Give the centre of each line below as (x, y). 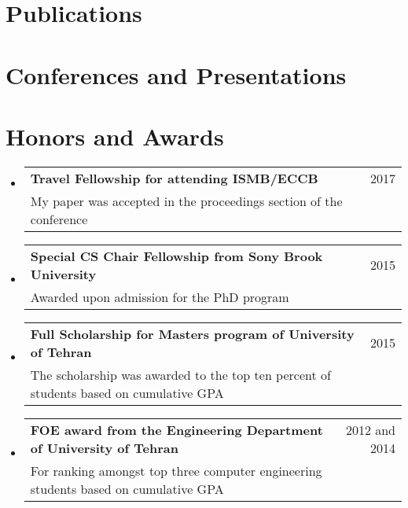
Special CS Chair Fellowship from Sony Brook (176, 256)
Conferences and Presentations (176, 74)
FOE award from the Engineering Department (176, 429)
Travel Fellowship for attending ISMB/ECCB (174, 178)
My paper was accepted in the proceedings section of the (186, 201)
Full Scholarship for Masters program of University (192, 333)
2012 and (370, 429)
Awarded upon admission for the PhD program (160, 296)
